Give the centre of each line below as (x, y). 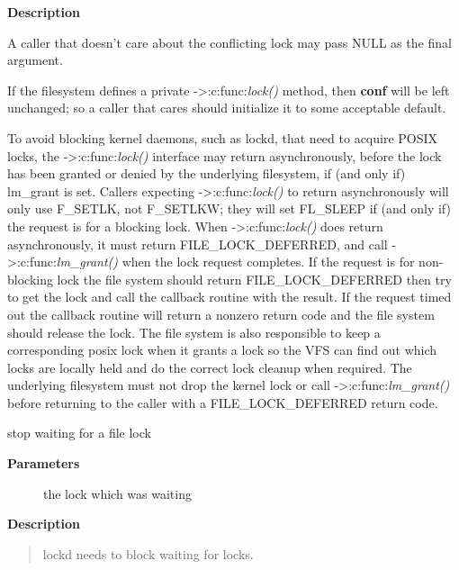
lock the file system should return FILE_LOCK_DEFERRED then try (254, 279)
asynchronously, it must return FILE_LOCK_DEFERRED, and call (198, 244)
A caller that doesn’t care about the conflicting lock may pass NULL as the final (229, 42)
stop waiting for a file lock (79, 433)
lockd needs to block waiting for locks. (148, 553)
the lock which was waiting (117, 493)
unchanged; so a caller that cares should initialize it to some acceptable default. (227, 108)
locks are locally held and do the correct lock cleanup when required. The (210, 367)
